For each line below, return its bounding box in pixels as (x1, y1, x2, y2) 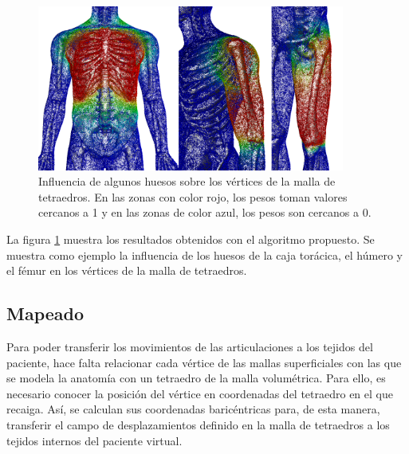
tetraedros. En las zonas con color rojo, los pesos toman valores (38, 188, 348, 205)
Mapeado (6, 301, 85, 326)
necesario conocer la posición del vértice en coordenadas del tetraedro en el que (6, 385, 393, 401)
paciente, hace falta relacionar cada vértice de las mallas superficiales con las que (6, 354, 402, 370)
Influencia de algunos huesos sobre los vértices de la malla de (38, 173, 336, 190)
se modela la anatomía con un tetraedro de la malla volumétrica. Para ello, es (6, 370, 386, 386)
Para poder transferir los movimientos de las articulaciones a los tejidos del (6, 339, 373, 355)
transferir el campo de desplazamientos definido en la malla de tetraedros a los (6, 417, 390, 433)
